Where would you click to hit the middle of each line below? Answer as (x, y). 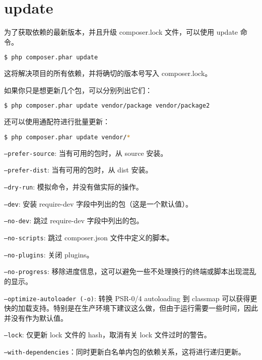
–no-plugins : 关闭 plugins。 (49, 254)
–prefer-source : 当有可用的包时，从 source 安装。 (86, 153)
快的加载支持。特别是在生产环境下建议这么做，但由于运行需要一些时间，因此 (131, 308)
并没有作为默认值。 (36, 318)
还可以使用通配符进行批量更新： (57, 121)
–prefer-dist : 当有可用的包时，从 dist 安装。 (78, 170)
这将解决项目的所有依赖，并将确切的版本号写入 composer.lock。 (108, 73)
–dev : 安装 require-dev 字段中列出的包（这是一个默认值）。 (99, 203)
